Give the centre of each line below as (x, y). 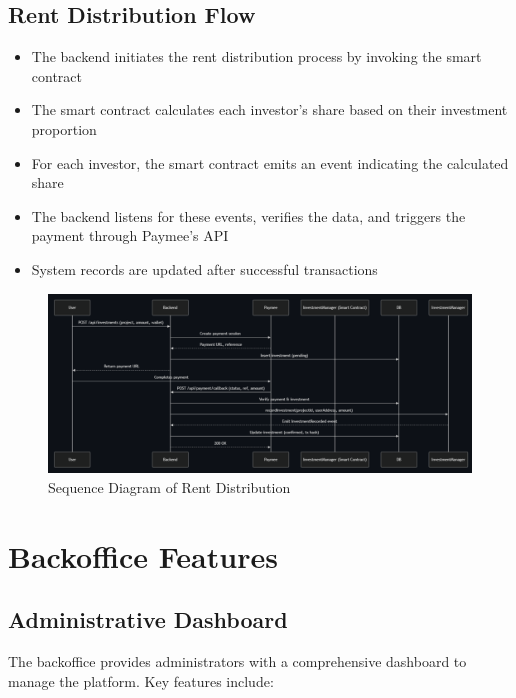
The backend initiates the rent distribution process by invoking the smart (256, 56)
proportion (64, 128)
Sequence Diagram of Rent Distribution (169, 486)
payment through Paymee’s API (130, 235)
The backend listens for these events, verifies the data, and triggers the (248, 215)
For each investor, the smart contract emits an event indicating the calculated (270, 162)
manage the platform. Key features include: (141, 680)
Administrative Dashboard (148, 619)
